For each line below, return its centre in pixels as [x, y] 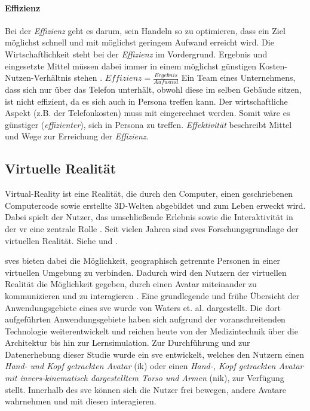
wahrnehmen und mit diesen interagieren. [81, 401]
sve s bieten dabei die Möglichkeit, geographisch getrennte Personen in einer [143, 261]
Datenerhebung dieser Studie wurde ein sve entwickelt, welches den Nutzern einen [155, 354]
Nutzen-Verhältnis [38, 77]
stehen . [88, 77]
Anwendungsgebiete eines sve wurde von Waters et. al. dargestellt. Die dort [143, 307]
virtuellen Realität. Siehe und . [61, 240]
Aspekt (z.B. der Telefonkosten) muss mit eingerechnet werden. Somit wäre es [148, 113]
